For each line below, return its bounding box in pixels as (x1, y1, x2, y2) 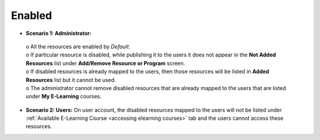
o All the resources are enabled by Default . (25, 43, 130, 50)
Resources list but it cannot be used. (25, 76, 116, 83)
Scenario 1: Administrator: (25, 30, 92, 37)
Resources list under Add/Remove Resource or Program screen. (25, 59, 185, 66)
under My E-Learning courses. (25, 93, 102, 100)
